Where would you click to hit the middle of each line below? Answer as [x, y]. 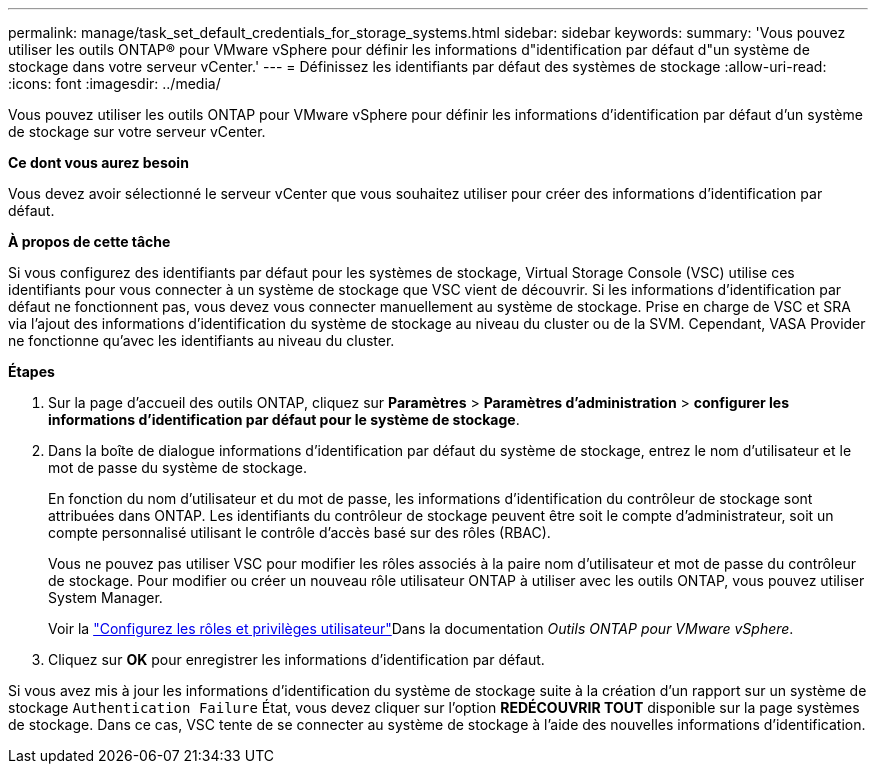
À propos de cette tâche [89, 241]
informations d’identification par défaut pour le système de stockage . [284, 419]
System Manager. [105, 597]
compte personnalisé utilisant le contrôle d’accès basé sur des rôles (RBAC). [299, 532]
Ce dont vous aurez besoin [98, 162]
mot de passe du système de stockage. [177, 467]
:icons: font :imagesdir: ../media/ [114, 83]
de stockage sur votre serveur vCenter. [137, 131]
